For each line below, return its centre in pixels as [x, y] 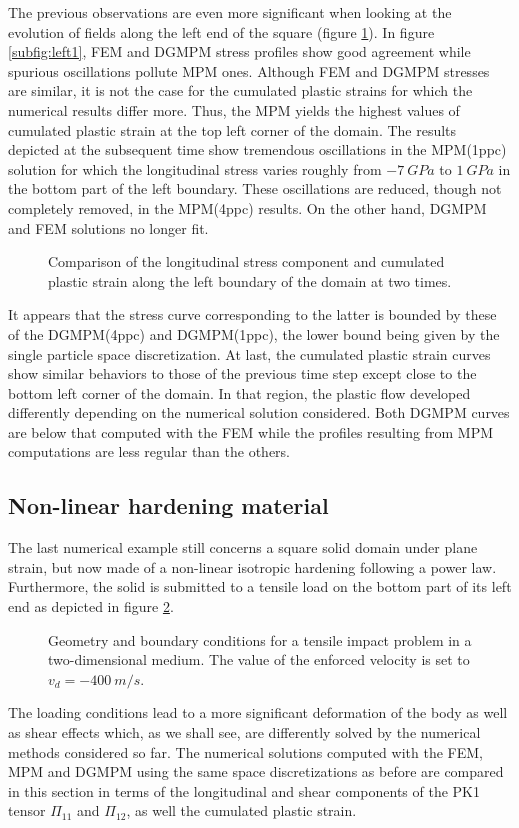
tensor [27, 810]
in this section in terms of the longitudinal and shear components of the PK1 [244, 790]
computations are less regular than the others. [149, 451]
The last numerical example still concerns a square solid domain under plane [243, 547]
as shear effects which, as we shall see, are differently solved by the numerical [244, 732]
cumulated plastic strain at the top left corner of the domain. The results [232, 129]
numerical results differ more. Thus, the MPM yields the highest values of [234, 109]
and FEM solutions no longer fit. [108, 227]
